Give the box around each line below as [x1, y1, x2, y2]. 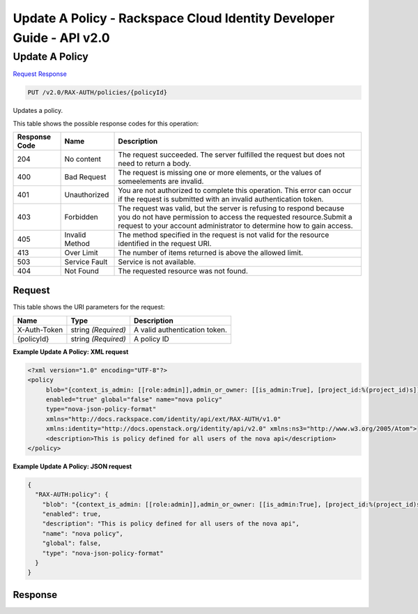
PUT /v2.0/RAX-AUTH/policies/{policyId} [27, 89, 167, 97]
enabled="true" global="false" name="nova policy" [45, 396, 223, 404]
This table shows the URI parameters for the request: [13, 303, 165, 312]
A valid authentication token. [133, 325, 228, 335]
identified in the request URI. [118, 238, 212, 248]
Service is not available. [118, 256, 196, 266]
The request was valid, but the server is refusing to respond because [118, 203, 345, 213]
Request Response [13, 70, 68, 78]
